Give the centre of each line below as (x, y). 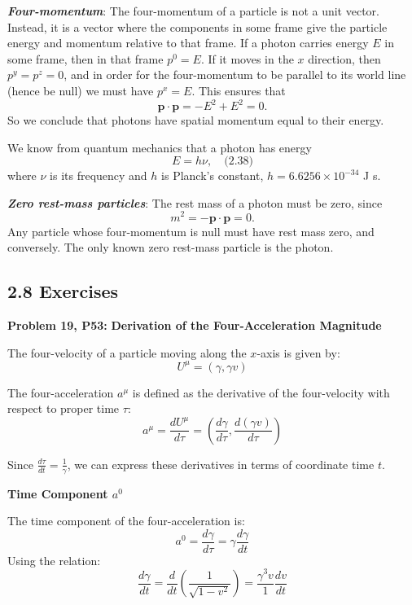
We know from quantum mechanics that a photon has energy (160, 147)
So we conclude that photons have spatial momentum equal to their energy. (196, 120)
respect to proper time (64, 408)
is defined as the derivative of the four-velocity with (261, 392)
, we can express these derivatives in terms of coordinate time (221, 464)
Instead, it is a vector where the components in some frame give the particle (197, 26)
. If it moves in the (247, 58)
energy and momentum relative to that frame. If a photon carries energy (188, 43)
